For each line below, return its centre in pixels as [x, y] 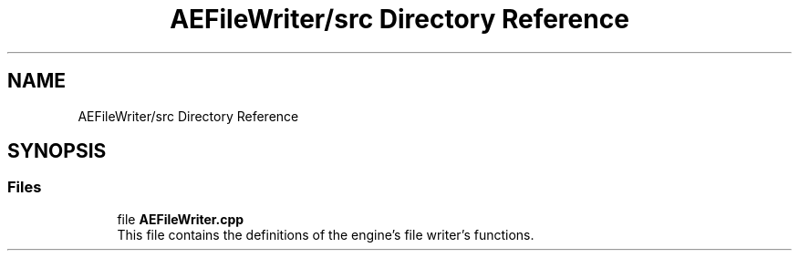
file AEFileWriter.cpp [181, 219]
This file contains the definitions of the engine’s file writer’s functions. [326, 234]
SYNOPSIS [57, 151]
